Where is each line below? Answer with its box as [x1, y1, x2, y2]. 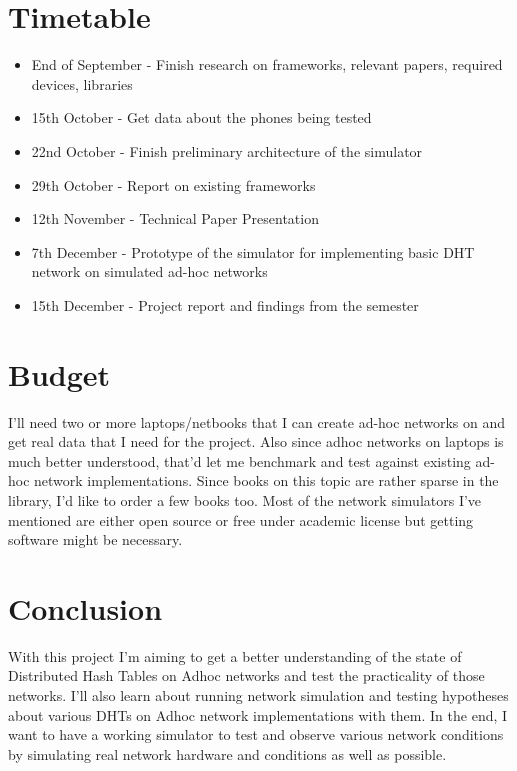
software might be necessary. [8, 529, 183, 550]
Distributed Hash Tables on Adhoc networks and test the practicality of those [8, 665, 485, 686]
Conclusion [8, 587, 163, 628]
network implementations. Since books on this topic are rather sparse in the [34, 470, 499, 491]
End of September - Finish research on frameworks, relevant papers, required [31, 54, 503, 75]
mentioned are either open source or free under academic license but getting [8, 509, 474, 530]
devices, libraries [31, 73, 133, 94]
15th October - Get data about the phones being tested [31, 107, 372, 128]
